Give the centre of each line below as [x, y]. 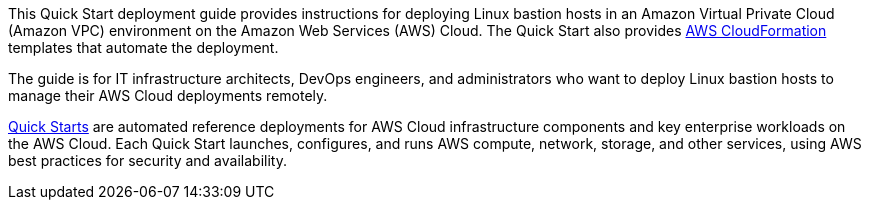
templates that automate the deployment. [143, 47]
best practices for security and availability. [147, 160]
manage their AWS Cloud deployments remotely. [168, 95]
